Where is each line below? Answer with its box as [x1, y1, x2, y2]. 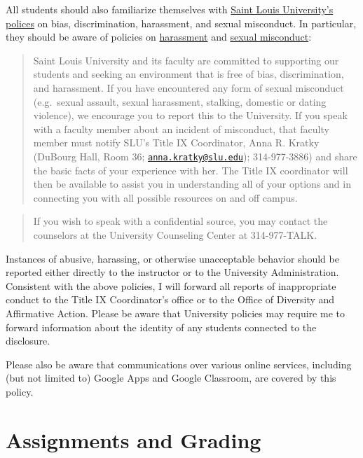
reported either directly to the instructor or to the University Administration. [6, 265, 339, 279]
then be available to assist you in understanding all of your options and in [33, 176, 351, 191]
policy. [6, 384, 34, 398]
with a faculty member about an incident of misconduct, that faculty [33, 121, 329, 136]
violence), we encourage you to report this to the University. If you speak [33, 108, 348, 123]
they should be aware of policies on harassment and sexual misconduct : [6, 29, 312, 44]
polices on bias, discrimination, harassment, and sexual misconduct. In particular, [6, 15, 357, 30]
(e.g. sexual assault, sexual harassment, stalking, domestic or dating [33, 94, 327, 109]
